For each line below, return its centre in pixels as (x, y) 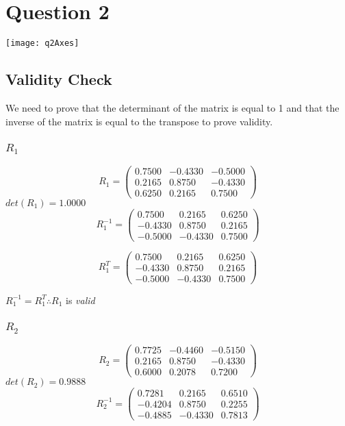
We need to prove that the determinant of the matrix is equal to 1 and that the (172, 107)
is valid (80, 300)
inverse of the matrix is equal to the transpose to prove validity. (139, 121)
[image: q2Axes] (42, 43)
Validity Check (59, 79)
